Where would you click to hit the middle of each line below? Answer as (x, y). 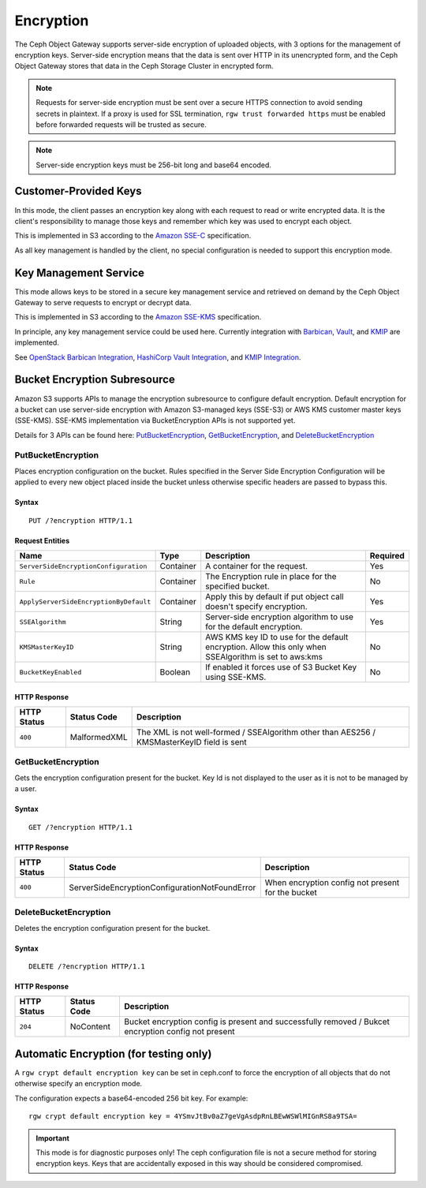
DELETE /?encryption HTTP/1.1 (87, 967)
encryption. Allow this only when (266, 647)
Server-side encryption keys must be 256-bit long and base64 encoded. (154, 165)
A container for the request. (256, 566)
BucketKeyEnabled (50, 672)
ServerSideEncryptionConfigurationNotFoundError (162, 887)
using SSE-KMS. (236, 677)
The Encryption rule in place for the (271, 576)
